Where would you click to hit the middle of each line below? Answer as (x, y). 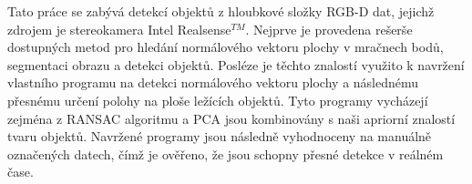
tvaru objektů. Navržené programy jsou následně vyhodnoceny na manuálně (220, 136)
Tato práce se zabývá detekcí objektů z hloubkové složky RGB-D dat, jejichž (221, 11)
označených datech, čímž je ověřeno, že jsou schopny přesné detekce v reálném (226, 153)
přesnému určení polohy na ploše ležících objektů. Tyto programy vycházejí (218, 100)
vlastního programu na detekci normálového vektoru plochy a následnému (213, 82)
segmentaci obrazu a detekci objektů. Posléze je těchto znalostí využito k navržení (236, 64)
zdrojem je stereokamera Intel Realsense (119, 29)
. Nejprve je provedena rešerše (329, 29)
